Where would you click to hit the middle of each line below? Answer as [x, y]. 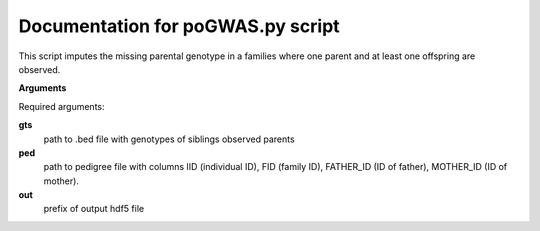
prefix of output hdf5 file [94, 209]
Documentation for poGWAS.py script [179, 26]
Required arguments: [61, 106]
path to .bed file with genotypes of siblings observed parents [169, 139]
